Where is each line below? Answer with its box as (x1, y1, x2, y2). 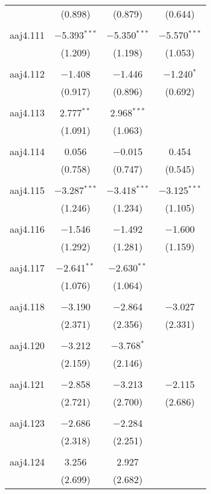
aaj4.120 (10, 338, 45, 352)
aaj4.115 (10, 183, 45, 197)
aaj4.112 (10, 67, 45, 81)
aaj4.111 (10, 28, 45, 42)
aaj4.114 (10, 144, 45, 158)
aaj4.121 (10, 377, 45, 391)
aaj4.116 (10, 222, 45, 236)
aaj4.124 (10, 455, 45, 469)
